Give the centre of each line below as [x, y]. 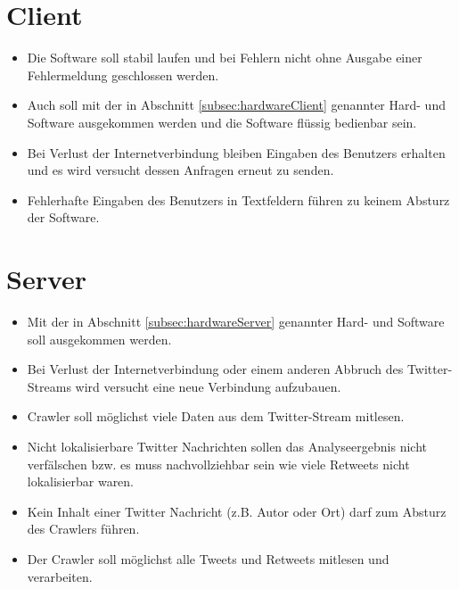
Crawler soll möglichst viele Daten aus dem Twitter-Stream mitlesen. [216, 416]
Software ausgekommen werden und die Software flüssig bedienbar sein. [222, 122]
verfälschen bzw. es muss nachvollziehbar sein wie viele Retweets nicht [218, 464]
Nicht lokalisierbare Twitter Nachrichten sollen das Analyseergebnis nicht [227, 446]
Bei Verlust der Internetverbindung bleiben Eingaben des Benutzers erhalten [236, 152]
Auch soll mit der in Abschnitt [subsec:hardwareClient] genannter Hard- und [236, 105]
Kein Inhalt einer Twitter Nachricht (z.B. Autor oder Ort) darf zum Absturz [237, 511]
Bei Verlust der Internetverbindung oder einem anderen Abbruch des [215, 369]
